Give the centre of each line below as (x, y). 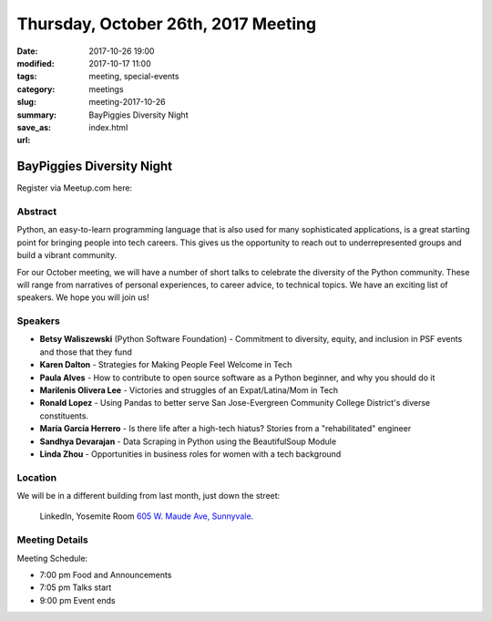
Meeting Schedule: (52, 558)
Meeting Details (52, 540)
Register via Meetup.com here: (74, 188)
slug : (26, 102)
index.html (108, 127)
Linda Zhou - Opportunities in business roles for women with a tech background (190, 454)
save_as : (34, 127)
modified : (36, 63)
